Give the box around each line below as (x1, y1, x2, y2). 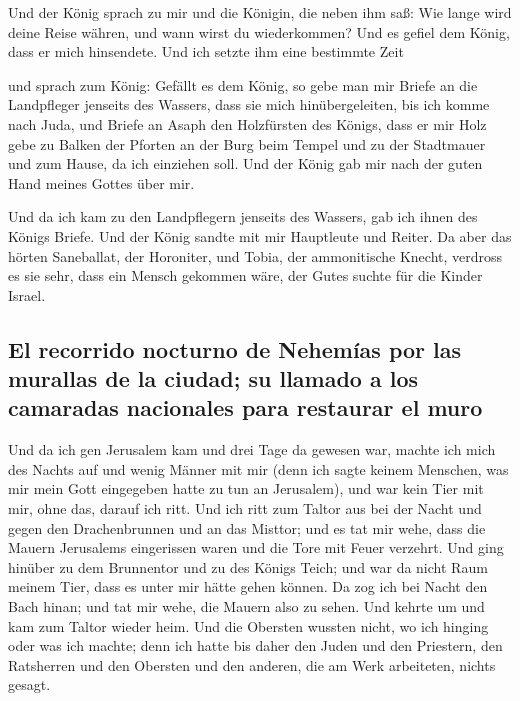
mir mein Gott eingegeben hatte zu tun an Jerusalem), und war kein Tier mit (8, 478, 484, 499)
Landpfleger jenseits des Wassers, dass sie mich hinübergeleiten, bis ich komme (8, 94, 490, 115)
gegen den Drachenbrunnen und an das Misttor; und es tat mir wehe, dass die (8, 517, 486, 538)
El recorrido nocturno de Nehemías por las (8, 333, 462, 364)
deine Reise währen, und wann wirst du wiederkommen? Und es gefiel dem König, (8, 21, 510, 42)
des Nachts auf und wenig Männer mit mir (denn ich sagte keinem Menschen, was (8, 458, 509, 479)
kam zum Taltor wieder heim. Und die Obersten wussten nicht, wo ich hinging (8, 615, 489, 636)
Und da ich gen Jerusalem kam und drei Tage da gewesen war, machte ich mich (8, 439, 496, 460)
